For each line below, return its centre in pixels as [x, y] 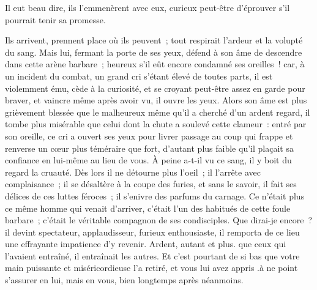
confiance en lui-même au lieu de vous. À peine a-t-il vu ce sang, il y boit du [148, 160]
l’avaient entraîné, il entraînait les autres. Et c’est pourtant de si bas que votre [152, 255]
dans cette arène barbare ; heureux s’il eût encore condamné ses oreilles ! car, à [155, 64]
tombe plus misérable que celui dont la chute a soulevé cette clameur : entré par [156, 124]
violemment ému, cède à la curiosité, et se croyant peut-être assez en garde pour [155, 88]
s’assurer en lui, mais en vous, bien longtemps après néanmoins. [124, 280]
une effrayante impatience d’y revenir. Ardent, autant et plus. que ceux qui [146, 244]
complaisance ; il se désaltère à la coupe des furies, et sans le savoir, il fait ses [151, 184]
